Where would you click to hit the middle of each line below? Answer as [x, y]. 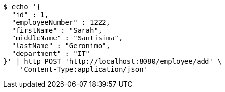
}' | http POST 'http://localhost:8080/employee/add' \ [112, 61]
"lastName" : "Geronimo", [61, 46]
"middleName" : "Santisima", [67, 38]
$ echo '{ [22, 7]
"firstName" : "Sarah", [57, 30]
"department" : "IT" [51, 54]
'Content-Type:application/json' [84, 69]
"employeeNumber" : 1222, [61, 22]
